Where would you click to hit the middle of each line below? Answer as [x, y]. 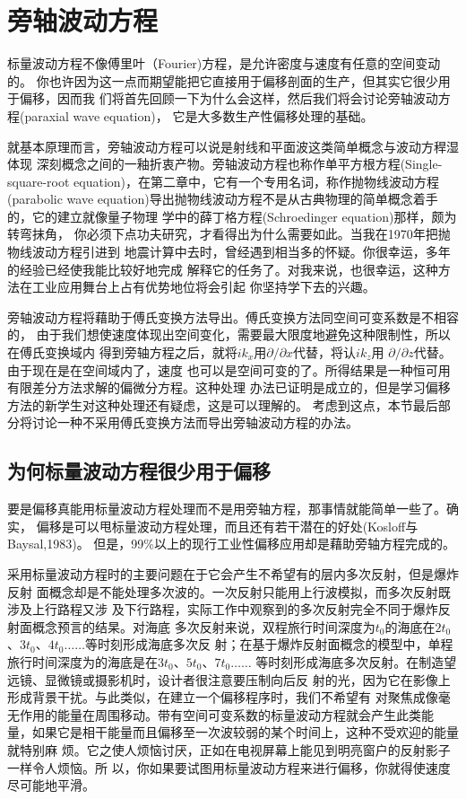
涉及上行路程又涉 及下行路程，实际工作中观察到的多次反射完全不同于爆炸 [223, 609]
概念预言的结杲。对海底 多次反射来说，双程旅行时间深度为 [203, 626]
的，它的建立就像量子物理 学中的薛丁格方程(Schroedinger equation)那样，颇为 [232, 216]
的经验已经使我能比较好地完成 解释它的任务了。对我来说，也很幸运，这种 [223, 269]
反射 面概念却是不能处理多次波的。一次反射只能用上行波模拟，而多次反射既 [229, 591]
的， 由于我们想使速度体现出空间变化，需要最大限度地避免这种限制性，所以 [229, 334]
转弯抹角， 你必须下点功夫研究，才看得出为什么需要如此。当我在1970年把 [223, 234]
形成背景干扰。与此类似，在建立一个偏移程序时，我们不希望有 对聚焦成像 [223, 697]
